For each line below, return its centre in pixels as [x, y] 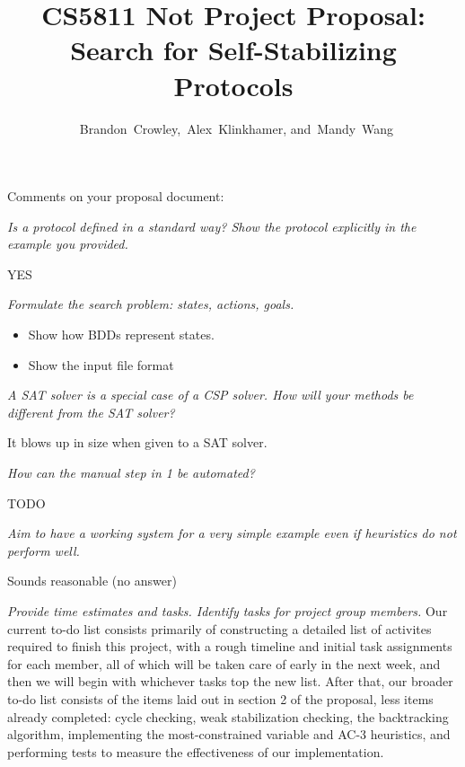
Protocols [233, 85]
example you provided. [68, 244]
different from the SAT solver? [91, 412]
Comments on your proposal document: [116, 196]
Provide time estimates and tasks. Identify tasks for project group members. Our [228, 611]
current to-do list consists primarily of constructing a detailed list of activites [219, 628]
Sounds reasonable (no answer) [92, 581]
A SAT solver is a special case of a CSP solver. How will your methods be [211, 395]
